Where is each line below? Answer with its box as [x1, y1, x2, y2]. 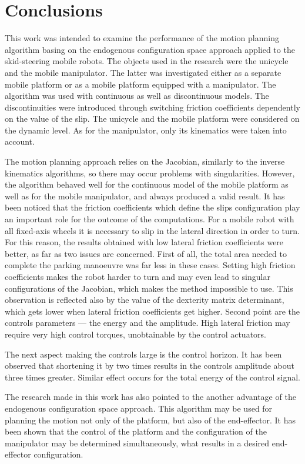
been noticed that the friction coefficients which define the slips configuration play [5, 201, 300, 213]
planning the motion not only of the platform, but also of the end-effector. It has [5, 413, 296, 426]
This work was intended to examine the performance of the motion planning [5, 32, 279, 44]
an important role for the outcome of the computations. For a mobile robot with [5, 213, 294, 225]
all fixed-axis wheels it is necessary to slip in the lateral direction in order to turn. [5, 224, 300, 236]
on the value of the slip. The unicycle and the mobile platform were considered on [5, 112, 300, 125]
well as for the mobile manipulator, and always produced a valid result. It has [5, 189, 285, 202]
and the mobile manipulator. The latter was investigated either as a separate [5, 66, 281, 78]
